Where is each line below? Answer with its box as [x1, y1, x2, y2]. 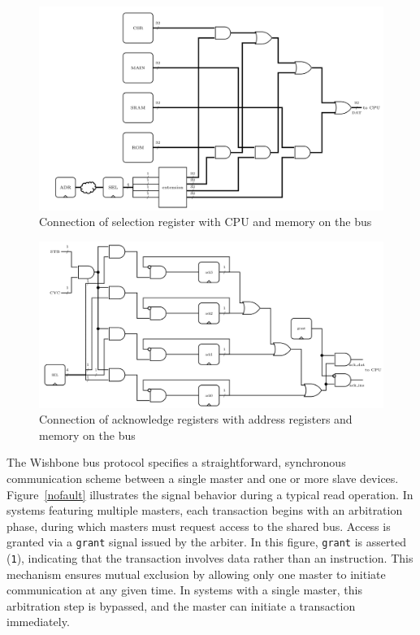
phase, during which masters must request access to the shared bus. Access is [6, 517, 391, 534]
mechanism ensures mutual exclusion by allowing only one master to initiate [6, 565, 386, 582]
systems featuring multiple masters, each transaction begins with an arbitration [6, 502, 403, 519]
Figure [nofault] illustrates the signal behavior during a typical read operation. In [6, 485, 414, 502]
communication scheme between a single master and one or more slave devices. [6, 470, 399, 487]
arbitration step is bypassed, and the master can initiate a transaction [6, 597, 356, 614]
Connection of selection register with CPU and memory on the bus [39, 213, 372, 230]
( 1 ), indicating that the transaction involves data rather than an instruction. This [6, 550, 414, 567]
